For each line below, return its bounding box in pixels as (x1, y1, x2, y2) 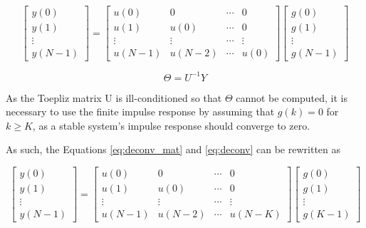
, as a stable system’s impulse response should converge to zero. (32, 118, 310, 133)
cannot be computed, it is (236, 90, 348, 105)
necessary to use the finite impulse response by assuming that (6, 104, 275, 119)
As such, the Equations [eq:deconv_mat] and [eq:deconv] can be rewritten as (6, 142, 341, 157)
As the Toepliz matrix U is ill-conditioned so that (6, 90, 222, 105)
